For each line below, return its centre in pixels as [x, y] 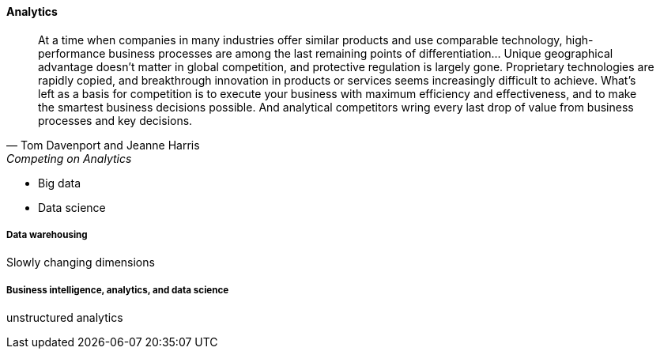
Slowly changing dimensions [81, 262]
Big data [60, 183]
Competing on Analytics [69, 158]
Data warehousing [47, 235]
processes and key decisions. [115, 120]
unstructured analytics [65, 318]
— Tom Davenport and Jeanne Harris [103, 145]
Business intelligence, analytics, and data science [118, 290]
